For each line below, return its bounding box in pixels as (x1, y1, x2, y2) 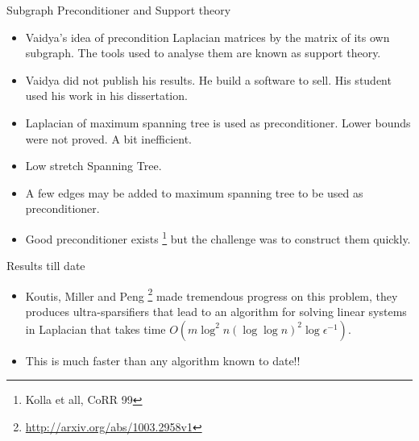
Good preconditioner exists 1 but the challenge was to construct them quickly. (25, 227, 411, 247)
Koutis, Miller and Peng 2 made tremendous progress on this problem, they (25, 285, 398, 304)
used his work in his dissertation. (25, 87, 188, 104)
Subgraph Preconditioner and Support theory (6, 2, 231, 18)
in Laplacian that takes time (25, 320, 166, 337)
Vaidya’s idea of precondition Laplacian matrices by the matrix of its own (25, 28, 390, 45)
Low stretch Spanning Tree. (25, 157, 162, 174)
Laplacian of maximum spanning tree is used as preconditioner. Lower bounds (25, 114, 411, 131)
